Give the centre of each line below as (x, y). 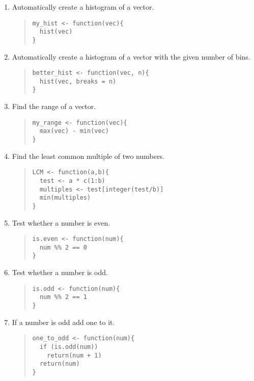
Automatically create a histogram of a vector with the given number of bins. (131, 56)
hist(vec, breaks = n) (78, 81)
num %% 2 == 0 (63, 247)
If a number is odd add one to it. (63, 322)
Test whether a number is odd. (60, 272)
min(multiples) (65, 198)
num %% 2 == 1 (63, 297)
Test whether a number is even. (61, 222)
